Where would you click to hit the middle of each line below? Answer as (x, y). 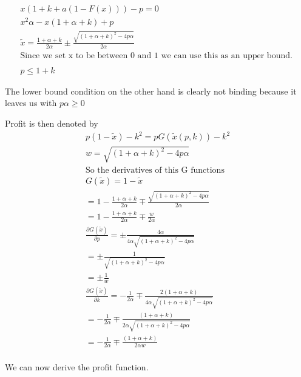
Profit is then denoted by (52, 123)
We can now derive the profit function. (77, 367)
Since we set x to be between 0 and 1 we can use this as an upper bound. (156, 55)
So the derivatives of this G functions (155, 170)
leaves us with (31, 103)
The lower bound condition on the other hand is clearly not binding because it (151, 91)
